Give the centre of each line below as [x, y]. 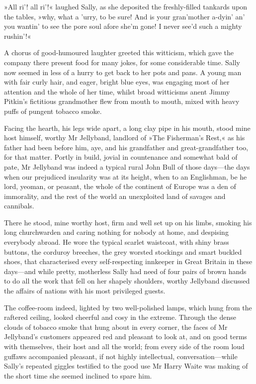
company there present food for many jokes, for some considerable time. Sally [122, 62]
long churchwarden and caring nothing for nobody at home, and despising [116, 232]
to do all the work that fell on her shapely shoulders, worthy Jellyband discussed [127, 281]
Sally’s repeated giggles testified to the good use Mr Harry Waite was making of [126, 366]
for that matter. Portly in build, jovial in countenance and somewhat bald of [121, 157]
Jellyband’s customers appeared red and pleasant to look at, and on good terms [126, 336]
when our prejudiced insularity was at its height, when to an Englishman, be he [126, 176]
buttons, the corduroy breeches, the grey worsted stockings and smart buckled [123, 251]
